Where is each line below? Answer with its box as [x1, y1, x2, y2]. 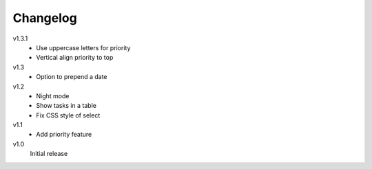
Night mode [36, 91, 70, 100]
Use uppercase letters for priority [36, 43, 131, 52]
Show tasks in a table [36, 102, 96, 110]
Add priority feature [36, 131, 92, 139]
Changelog [12, 10, 77, 25]
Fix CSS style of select [36, 111, 101, 120]
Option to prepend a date [36, 73, 107, 81]
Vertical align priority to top [36, 54, 114, 62]
